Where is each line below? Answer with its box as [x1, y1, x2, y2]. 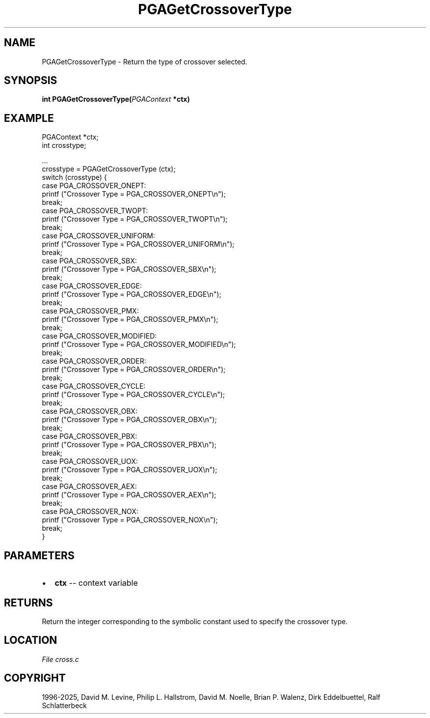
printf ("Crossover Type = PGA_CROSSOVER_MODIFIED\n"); [42, 340, 236, 349]
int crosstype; [42, 141, 86, 150]
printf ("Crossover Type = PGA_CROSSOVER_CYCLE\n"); [42, 390, 225, 399]
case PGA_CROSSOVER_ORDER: [42, 357, 146, 366]
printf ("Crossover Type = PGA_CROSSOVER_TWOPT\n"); [42, 215, 228, 224]
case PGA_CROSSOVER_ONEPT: [42, 181, 146, 190]
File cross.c [42, 655, 79, 663]
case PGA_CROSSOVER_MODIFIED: [42, 332, 157, 341]
